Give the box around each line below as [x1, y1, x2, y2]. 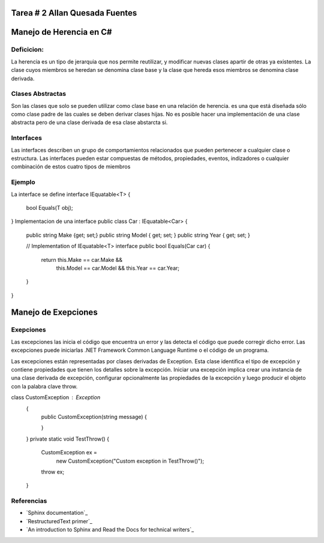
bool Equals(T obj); [26, 204, 73, 211]
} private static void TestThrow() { [26, 435, 109, 442]
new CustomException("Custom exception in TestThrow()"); [56, 457, 204, 464]
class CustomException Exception [11, 394, 101, 401]
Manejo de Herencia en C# [11, 27, 112, 37]
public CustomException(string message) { [41, 413, 147, 420]
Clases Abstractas [11, 90, 66, 98]
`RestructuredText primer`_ [26, 517, 92, 524]
